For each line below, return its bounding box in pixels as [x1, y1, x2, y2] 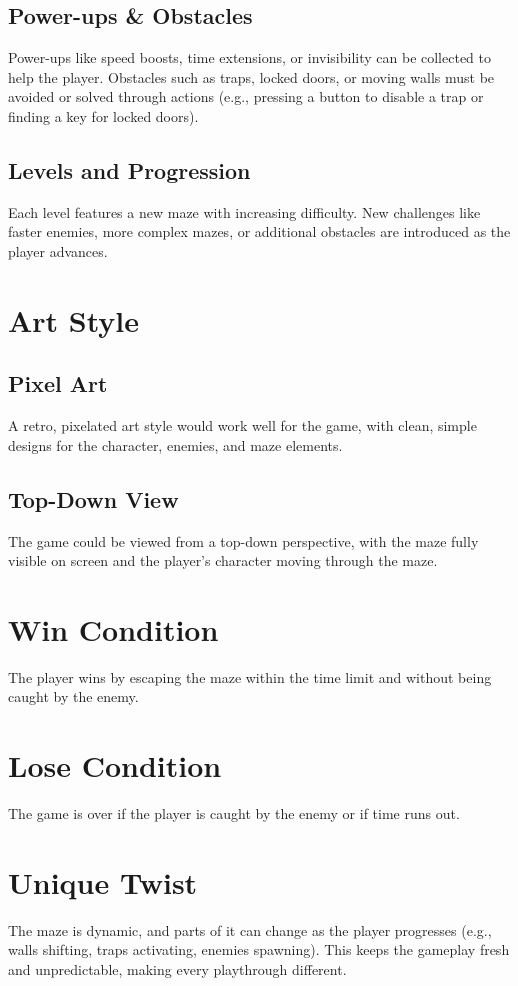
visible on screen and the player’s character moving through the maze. [8, 550, 438, 571]
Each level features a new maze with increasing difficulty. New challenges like [8, 201, 481, 222]
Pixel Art [8, 368, 108, 399]
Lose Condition [8, 745, 222, 786]
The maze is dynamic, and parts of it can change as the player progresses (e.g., [8, 919, 492, 940]
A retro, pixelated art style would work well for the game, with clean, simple [8, 415, 477, 436]
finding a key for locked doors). [8, 105, 199, 126]
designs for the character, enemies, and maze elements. [8, 434, 343, 455]
